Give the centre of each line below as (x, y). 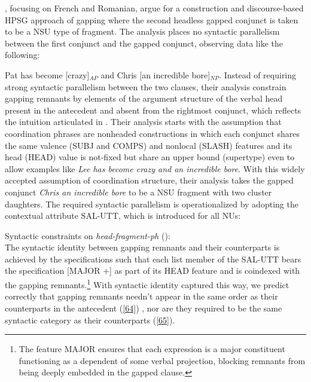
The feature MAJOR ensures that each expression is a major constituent (152, 349)
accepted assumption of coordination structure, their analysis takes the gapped (149, 180)
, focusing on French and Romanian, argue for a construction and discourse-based (154, 8)
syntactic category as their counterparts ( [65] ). (90, 320)
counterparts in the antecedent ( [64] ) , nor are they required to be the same (144, 308)
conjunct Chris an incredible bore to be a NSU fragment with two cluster (138, 192)
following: (22, 55)
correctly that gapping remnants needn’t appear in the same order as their (141, 296)
